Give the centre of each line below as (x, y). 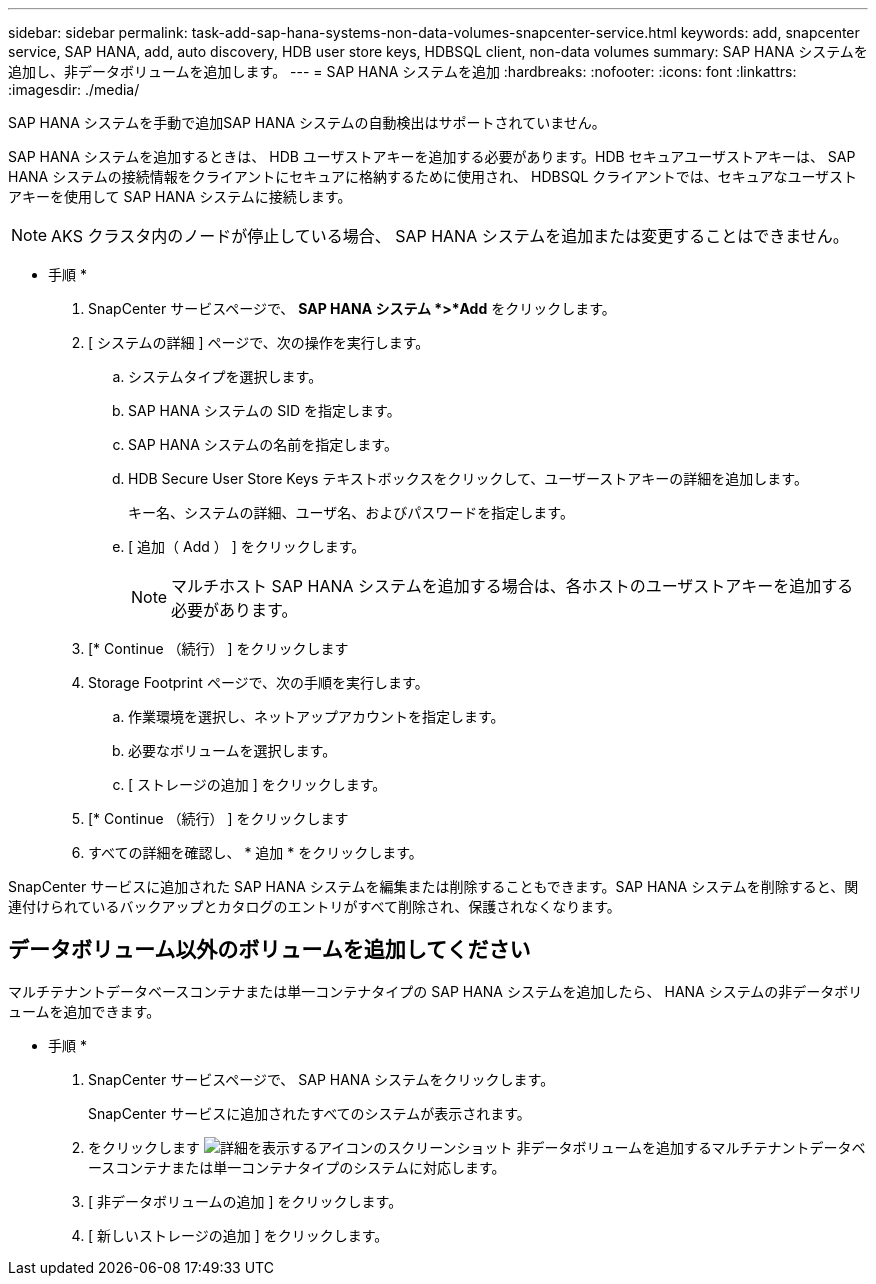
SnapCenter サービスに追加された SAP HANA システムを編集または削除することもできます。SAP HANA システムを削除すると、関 (433, 886)
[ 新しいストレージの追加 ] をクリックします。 (238, 1235)
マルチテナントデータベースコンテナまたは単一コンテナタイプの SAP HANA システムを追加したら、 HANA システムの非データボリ (435, 991)
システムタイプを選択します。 (225, 376)
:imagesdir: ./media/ (74, 89)
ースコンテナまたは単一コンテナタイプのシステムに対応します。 (297, 1167)
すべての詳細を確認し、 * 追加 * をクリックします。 (255, 852)
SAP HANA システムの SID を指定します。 (264, 410)
